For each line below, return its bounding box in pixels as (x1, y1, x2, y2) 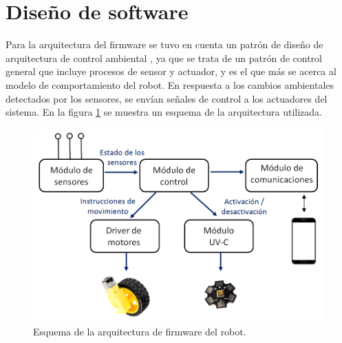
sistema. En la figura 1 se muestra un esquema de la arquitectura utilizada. (6, 105, 323, 119)
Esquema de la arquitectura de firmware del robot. (33, 324, 246, 339)
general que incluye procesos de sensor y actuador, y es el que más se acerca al (6, 64, 336, 79)
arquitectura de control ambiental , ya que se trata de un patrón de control (6, 50, 322, 65)
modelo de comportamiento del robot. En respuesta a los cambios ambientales (6, 77, 334, 92)
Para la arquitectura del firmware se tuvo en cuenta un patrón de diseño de (6, 37, 323, 52)
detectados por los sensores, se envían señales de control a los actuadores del (6, 91, 328, 105)
